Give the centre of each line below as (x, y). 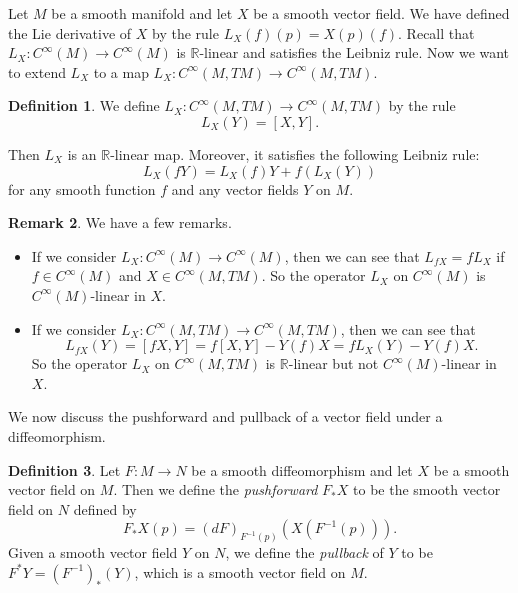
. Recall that (436, 32)
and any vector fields (235, 188)
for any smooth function (82, 188)
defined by (105, 508)
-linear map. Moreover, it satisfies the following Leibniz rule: (295, 153)
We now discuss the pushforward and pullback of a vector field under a (225, 416)
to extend (37, 71)
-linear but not (333, 363)
